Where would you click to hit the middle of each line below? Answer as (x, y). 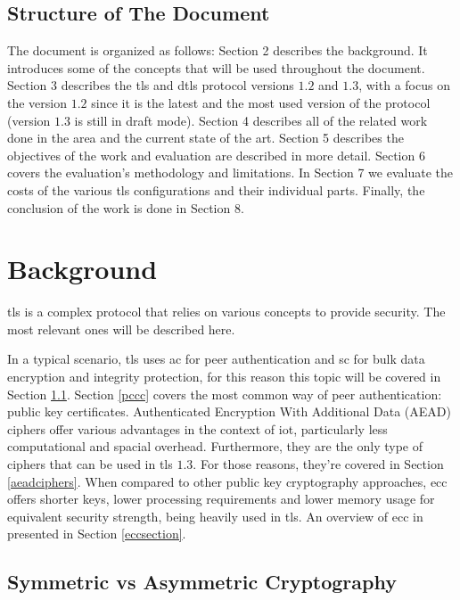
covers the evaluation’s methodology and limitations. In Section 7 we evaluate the (230, 173)
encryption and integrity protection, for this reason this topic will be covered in (224, 377)
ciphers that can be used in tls (90, 464)
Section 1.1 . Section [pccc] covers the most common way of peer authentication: (225, 394)
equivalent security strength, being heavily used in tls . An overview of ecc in (215, 516)
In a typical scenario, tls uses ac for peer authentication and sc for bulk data (216, 359)
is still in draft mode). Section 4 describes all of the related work (251, 120)
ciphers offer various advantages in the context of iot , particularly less (197, 428)
